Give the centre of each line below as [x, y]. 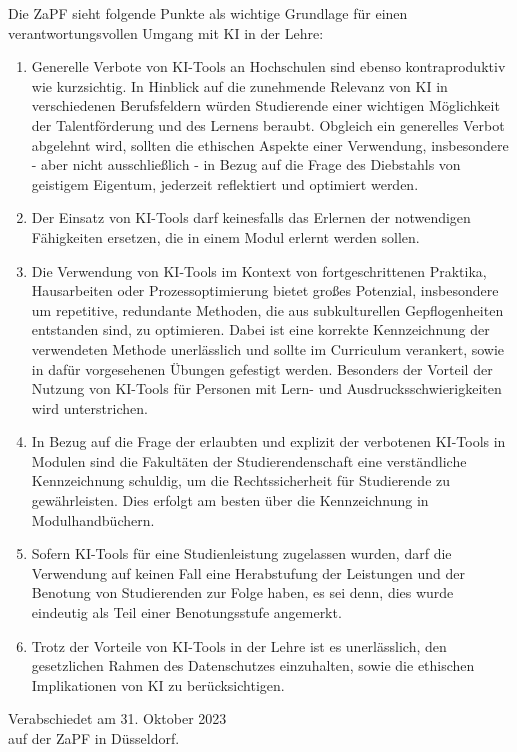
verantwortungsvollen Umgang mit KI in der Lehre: [166, 32]
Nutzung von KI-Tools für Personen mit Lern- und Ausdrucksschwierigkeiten [266, 388]
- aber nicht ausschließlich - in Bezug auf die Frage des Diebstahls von [246, 164]
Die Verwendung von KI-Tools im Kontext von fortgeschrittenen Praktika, [259, 270]
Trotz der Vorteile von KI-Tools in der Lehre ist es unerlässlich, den [239, 645]
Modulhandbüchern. [93, 519]
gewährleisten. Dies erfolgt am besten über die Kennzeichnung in [230, 500]
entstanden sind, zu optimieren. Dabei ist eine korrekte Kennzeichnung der [260, 329]
